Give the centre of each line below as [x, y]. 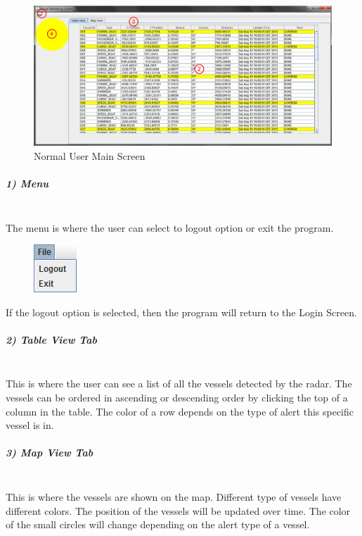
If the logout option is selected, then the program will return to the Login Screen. [181, 312]
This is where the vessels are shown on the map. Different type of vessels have [174, 496]
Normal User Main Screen [90, 155]
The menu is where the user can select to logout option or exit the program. [170, 227]
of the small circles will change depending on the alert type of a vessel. [158, 524]
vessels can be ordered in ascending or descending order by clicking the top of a [177, 398]
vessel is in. [30, 425]
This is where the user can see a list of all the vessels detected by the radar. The [179, 384]
